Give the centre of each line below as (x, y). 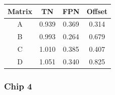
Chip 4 (18, 86)
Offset (97, 11)
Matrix (20, 11)
